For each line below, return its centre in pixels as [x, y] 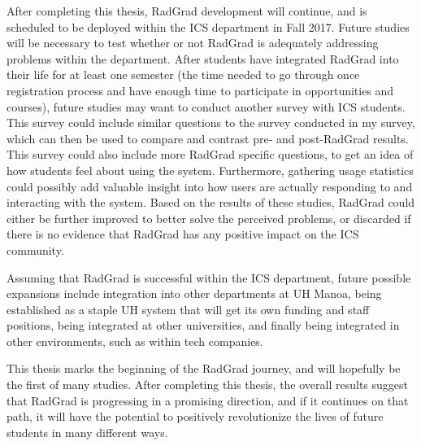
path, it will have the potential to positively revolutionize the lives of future [195, 416]
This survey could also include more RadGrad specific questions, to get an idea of [210, 154]
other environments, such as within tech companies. [135, 341]
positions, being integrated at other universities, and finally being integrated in [203, 325]
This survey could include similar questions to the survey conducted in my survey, [211, 122]
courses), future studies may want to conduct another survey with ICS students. [206, 106]
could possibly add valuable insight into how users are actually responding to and [210, 186]
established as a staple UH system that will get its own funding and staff [188, 309]
